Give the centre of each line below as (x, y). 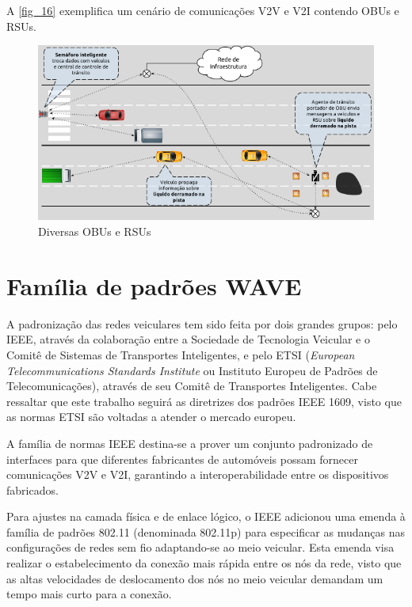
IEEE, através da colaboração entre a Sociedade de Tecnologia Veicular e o (188, 339)
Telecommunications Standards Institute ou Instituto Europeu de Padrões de (192, 370)
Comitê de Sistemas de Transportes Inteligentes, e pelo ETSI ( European (181, 354)
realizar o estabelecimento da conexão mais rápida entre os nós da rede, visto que (204, 563)
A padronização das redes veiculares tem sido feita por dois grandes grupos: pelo (202, 323)
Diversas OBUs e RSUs (95, 231)
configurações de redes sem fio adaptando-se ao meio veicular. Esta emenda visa (200, 547)
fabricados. (32, 489)
